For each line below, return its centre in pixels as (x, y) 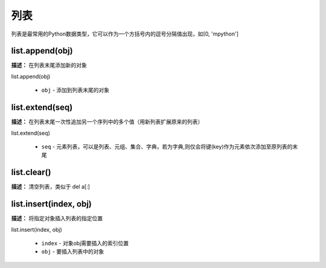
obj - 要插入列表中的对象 (73, 252)
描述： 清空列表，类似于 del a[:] (51, 187)
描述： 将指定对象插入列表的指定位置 (57, 219)
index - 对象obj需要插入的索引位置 (85, 243)
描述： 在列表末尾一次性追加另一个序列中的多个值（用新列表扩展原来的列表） (107, 122)
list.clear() (31, 172)
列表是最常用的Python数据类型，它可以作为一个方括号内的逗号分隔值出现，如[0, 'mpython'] (125, 34)
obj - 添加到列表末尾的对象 (75, 90)
